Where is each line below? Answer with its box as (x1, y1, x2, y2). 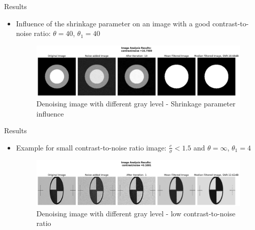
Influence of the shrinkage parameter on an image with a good (16, 18, 210, 28)
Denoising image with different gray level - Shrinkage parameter (36, 98, 236, 109)
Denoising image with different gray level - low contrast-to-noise (36, 208, 236, 218)
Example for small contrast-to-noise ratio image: (16, 142, 167, 152)
